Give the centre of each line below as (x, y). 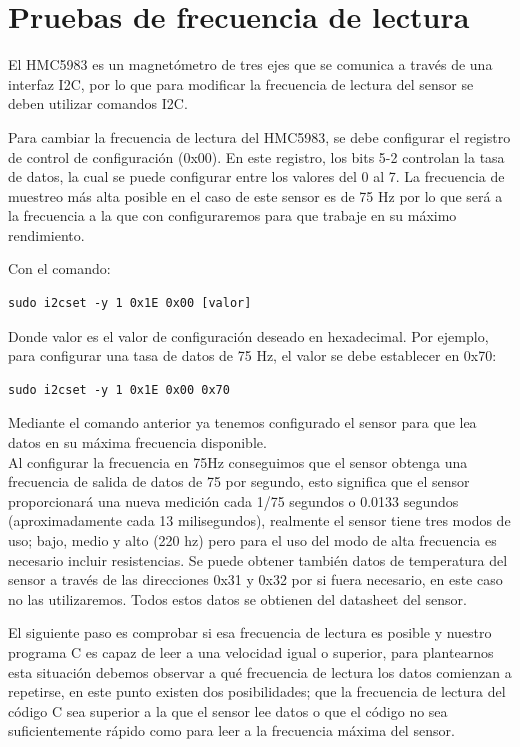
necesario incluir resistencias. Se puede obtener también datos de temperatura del (258, 559)
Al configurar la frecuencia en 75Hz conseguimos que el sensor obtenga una (238, 461)
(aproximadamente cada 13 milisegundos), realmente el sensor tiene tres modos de (259, 520)
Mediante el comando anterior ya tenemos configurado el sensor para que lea (242, 422)
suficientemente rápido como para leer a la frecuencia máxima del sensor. (231, 730)
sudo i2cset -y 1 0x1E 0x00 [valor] (130, 303)
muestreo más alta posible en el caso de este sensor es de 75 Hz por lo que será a (255, 195)
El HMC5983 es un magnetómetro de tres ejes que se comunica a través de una (250, 64)
